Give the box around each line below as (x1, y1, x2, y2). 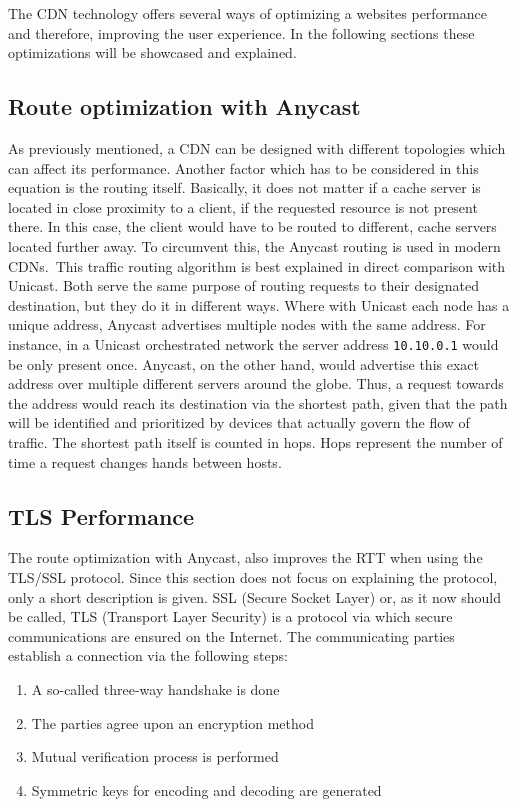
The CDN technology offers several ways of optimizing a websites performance (8, 3, 487, 23)
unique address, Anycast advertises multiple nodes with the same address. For (8, 314, 486, 335)
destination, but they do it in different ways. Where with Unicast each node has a (8, 294, 510, 315)
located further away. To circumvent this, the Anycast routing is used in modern (8, 235, 501, 256)
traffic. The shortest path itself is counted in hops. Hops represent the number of (8, 431, 503, 452)
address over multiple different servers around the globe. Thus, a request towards (8, 373, 504, 394)
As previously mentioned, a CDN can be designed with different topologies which (8, 137, 506, 158)
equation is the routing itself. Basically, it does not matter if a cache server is (8, 177, 481, 198)
